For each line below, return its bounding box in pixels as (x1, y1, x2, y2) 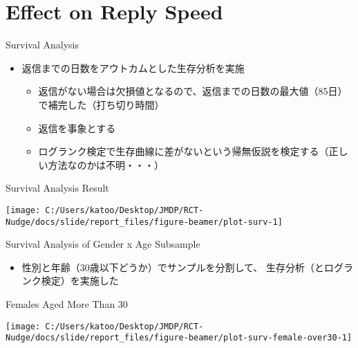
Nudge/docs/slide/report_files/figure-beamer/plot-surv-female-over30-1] (6, 333, 352, 343)
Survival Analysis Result (6, 181, 109, 195)
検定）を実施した (41, 273, 119, 288)
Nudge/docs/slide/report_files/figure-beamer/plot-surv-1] (6, 217, 283, 227)
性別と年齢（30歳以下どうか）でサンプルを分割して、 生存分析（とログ (21, 259, 343, 274)
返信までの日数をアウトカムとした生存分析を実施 (21, 60, 245, 75)
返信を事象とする (38, 120, 116, 135)
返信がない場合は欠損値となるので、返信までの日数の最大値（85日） (38, 84, 348, 98)
